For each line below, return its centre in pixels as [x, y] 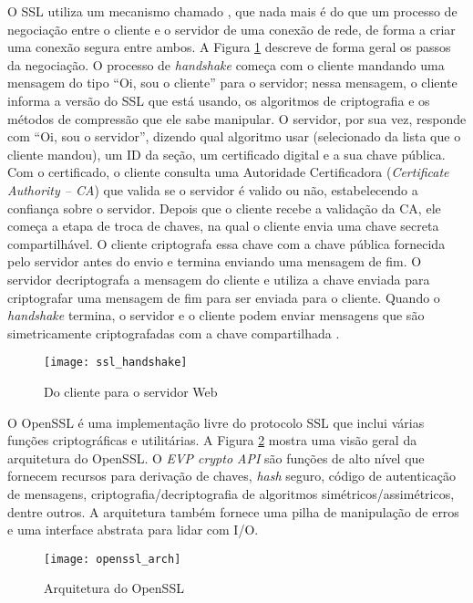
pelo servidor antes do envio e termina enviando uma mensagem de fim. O [215, 261]
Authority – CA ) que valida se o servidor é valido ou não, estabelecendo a [213, 189]
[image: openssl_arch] [113, 559]
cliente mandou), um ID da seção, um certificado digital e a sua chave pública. [226, 154]
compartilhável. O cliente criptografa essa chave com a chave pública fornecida [226, 243]
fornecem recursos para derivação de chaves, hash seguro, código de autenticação [232, 476]
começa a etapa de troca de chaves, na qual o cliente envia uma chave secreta [223, 226]
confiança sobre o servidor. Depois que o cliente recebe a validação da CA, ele [224, 208]
